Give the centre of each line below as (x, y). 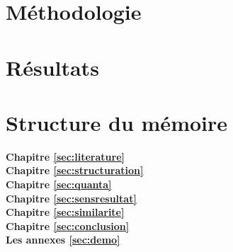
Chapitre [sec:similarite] (65, 212)
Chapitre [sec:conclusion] (68, 225)
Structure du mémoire (117, 122)
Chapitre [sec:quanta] (59, 184)
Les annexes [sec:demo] (63, 240)
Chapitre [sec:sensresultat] (71, 198)
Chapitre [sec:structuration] (75, 170)
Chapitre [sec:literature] (65, 156)
